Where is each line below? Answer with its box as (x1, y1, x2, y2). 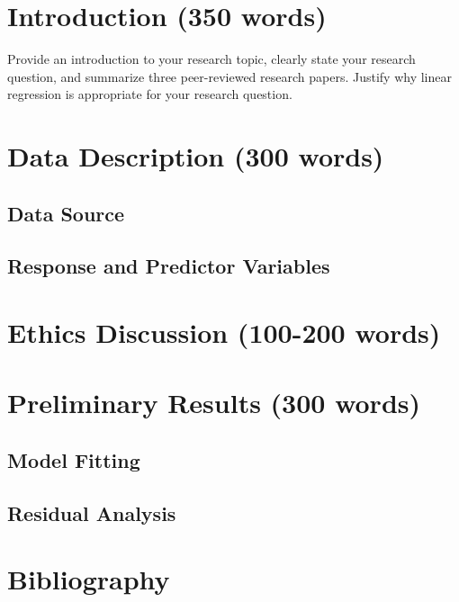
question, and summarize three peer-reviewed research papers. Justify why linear (7, 67, 452, 85)
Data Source (7, 199, 125, 227)
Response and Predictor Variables (7, 252, 330, 280)
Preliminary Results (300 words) (7, 384, 421, 421)
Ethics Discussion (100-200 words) (7, 314, 441, 351)
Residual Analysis (7, 499, 176, 526)
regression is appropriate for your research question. (7, 85, 292, 103)
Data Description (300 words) (7, 138, 384, 175)
